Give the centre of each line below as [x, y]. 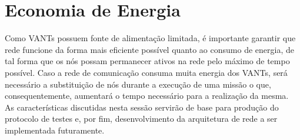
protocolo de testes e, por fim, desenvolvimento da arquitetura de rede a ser [141, 119]
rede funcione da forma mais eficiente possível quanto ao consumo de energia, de [149, 49]
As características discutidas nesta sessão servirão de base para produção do [142, 107]
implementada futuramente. [55, 130]
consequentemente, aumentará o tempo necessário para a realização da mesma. [147, 96]
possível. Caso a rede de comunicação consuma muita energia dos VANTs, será [146, 72]
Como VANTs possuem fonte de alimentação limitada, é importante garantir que [150, 38]
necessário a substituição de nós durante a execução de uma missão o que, [138, 84]
